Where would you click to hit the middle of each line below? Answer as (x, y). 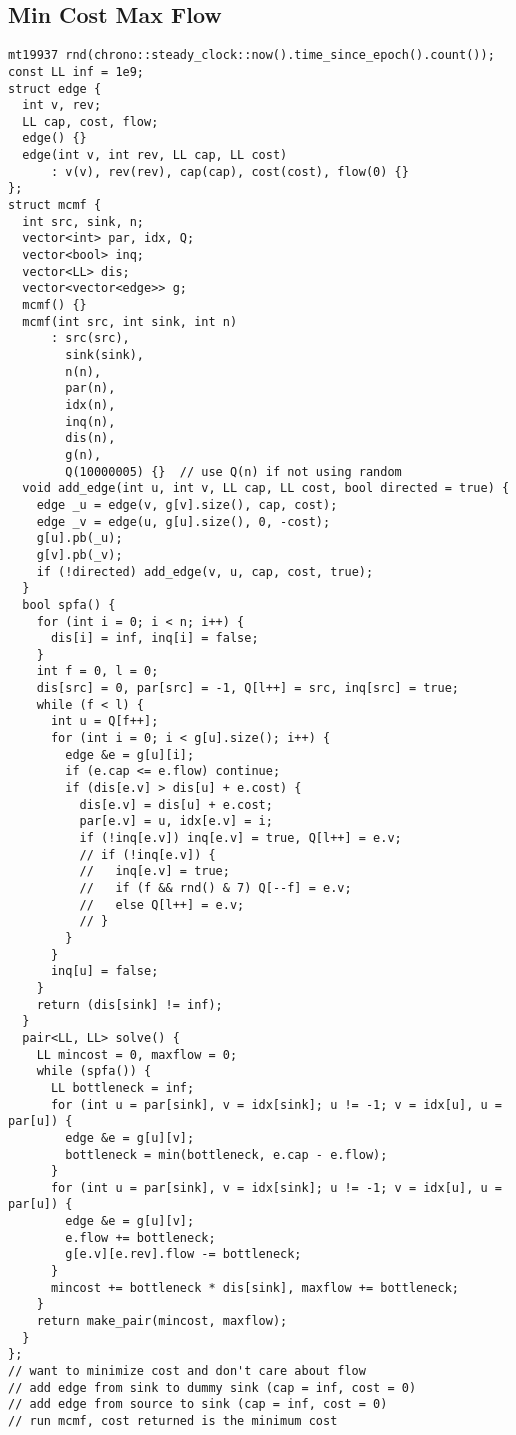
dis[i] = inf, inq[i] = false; (154, 638)
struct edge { (55, 88)
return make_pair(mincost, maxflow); (162, 1321)
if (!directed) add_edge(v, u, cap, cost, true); (205, 571)
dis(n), (90, 438)
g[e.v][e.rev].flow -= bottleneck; (183, 1254)
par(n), (90, 388)
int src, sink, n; (83, 221)
